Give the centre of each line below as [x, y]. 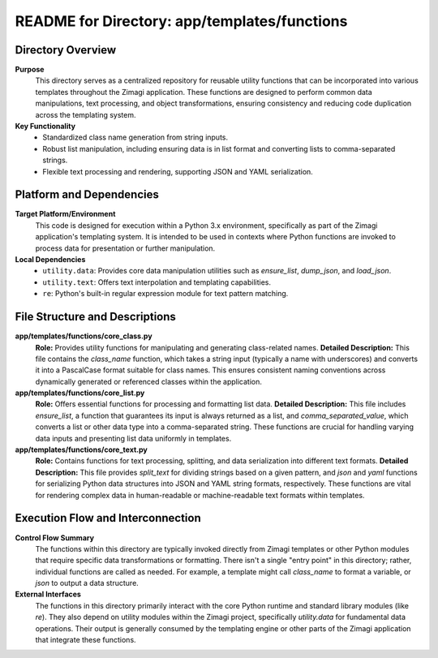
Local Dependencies [50, 260]
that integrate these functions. [86, 640]
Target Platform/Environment [65, 214]
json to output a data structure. [87, 583]
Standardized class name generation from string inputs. [135, 137]
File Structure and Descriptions [95, 317]
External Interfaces [48, 594]
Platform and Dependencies [87, 195]
